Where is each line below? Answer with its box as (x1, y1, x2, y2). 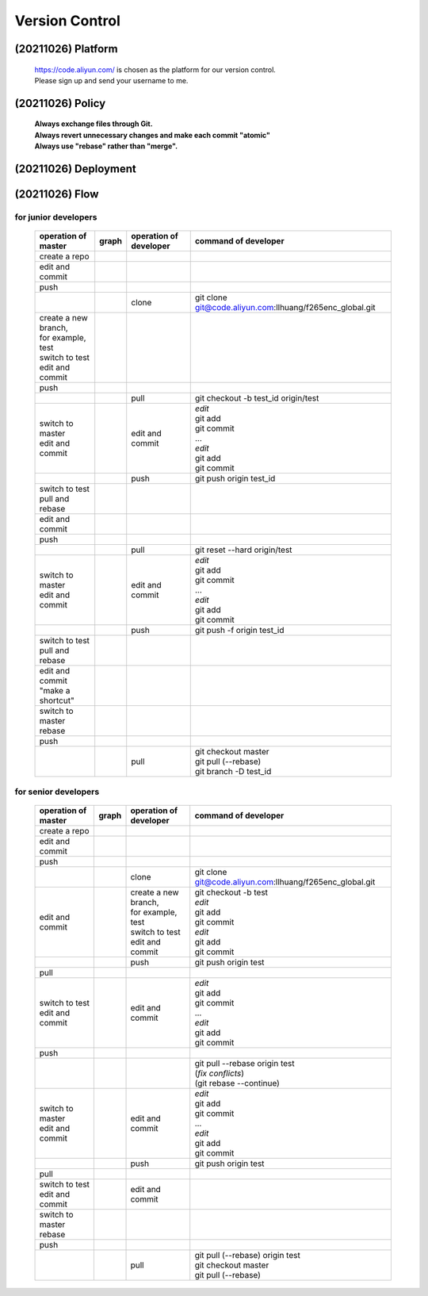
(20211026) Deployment (14, 162, 136, 175)
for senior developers (14, 786, 100, 797)
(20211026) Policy (14, 96, 106, 110)
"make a (39, 685, 71, 696)
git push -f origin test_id (194, 625, 285, 636)
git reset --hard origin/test (194, 544, 292, 555)
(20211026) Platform (14, 42, 118, 56)
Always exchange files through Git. (34, 119, 154, 128)
